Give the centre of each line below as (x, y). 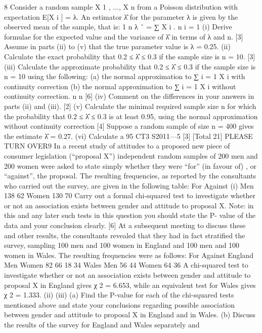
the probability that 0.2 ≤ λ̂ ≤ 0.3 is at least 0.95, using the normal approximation (131, 116)
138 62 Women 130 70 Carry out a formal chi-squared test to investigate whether (130, 195)
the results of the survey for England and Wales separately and (102, 324)
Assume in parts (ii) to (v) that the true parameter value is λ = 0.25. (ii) (117, 46)
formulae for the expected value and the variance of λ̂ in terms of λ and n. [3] (124, 36)
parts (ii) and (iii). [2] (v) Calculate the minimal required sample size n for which (130, 106)
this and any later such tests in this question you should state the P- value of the (130, 215)
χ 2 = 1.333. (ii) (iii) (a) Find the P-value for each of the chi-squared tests (119, 295)
